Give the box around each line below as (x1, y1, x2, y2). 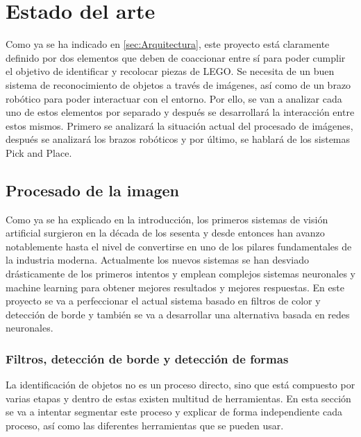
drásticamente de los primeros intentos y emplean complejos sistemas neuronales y (6, 266, 355, 281)
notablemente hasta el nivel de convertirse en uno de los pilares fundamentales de (6, 239, 352, 253)
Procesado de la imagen (6, 179, 179, 200)
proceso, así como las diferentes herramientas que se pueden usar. (6, 418, 284, 433)
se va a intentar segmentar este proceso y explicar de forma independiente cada (6, 404, 343, 419)
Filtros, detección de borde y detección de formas (6, 350, 289, 367)
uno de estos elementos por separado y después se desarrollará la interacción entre (6, 105, 355, 119)
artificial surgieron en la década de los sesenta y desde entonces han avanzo (6, 225, 325, 240)
